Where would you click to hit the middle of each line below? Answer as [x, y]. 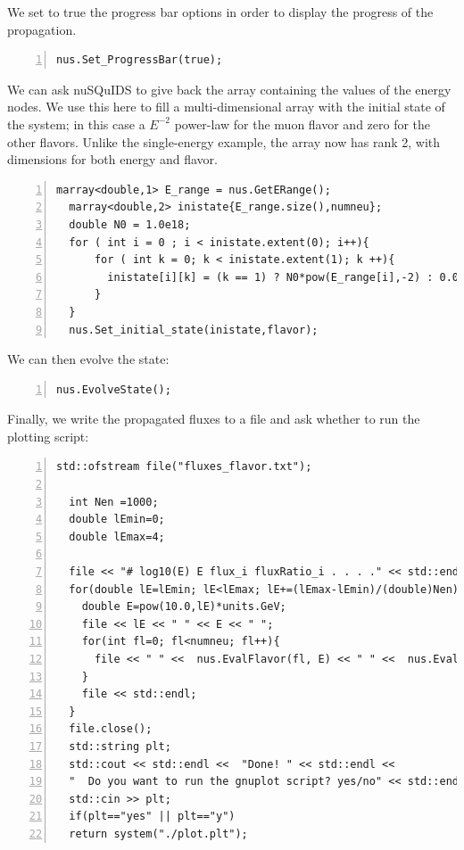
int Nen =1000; [114, 502]
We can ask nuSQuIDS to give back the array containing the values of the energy [229, 89]
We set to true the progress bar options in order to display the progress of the [220, 12]
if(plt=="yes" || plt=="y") [152, 817]
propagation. [42, 29]
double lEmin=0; [117, 520]
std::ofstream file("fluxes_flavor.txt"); [184, 467]
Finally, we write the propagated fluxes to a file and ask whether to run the [214, 419]
